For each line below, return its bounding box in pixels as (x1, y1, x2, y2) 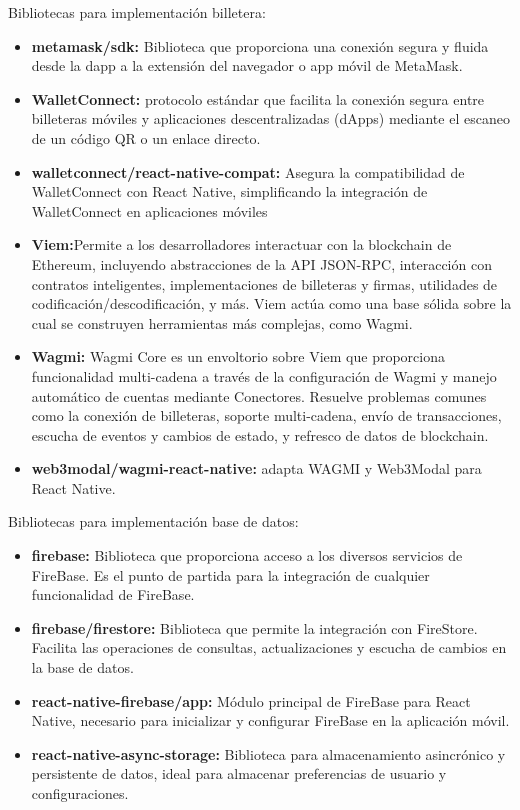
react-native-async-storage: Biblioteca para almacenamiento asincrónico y (31, 743, 506, 764)
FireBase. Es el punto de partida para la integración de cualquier (31, 564, 430, 585)
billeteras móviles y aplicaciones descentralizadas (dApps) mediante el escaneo (31, 108, 510, 129)
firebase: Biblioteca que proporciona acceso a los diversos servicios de (31, 545, 463, 566)
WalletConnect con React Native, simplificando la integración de (31, 181, 428, 202)
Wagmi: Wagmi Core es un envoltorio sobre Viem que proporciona (31, 346, 446, 367)
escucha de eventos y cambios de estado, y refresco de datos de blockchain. (31, 424, 489, 445)
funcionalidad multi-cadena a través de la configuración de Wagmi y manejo (31, 365, 497, 386)
